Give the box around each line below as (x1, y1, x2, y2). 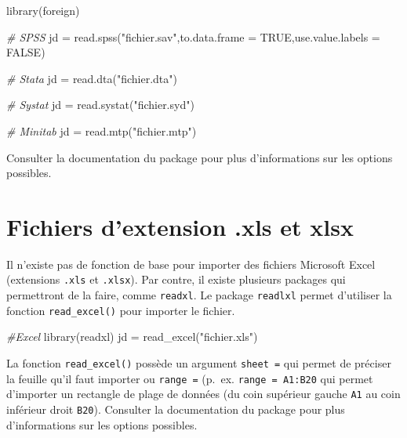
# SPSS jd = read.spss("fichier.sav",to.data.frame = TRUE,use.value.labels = (6, 28, 380, 45)
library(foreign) (6, 2, 80, 18)
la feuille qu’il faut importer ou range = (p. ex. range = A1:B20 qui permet (6, 370, 373, 386)
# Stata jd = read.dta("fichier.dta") (6, 70, 177, 86)
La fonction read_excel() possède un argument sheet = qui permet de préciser (6, 355, 391, 371)
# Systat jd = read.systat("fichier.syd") (6, 96, 194, 113)
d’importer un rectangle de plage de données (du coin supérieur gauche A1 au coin (6, 386, 401, 402)
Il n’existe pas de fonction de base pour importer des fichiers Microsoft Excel (6, 255, 376, 272)
